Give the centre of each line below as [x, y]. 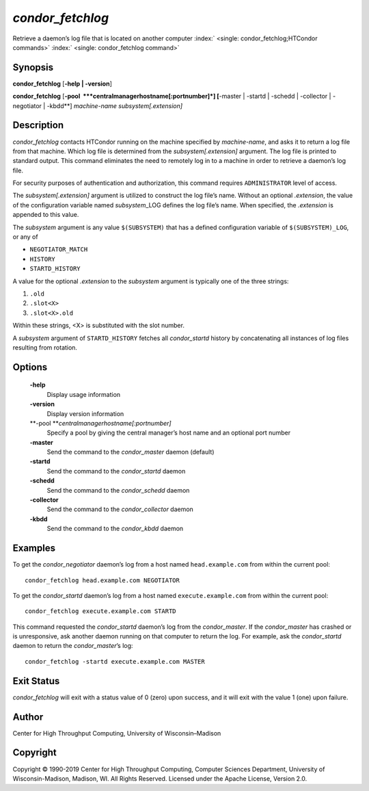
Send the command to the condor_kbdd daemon [115, 529]
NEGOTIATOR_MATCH [59, 249]
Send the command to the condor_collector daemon [120, 509]
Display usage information [84, 394]
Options [30, 367]
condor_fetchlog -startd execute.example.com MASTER [115, 661]
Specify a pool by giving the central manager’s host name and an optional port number [168, 433]
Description [38, 126]
